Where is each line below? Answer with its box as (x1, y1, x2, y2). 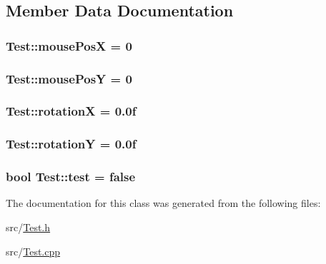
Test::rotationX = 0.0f (6, 102, 137, 120)
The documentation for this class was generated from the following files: (6, 196, 321, 210)
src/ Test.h (6, 219, 51, 234)
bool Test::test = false (6, 168, 136, 186)
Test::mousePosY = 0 (6, 69, 132, 87)
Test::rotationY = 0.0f (6, 135, 137, 153)
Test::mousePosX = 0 (6, 36, 132, 54)
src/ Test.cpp (6, 243, 61, 258)
